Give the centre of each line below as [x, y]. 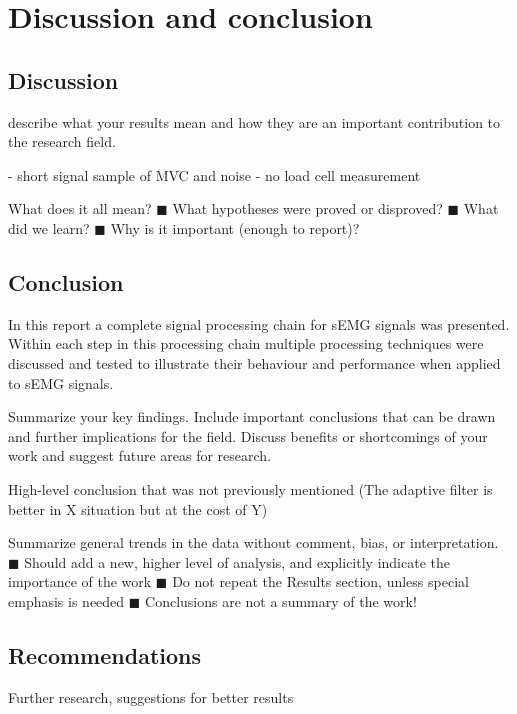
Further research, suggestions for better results [151, 696]
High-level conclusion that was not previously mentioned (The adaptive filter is [250, 488]
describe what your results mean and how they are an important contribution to [254, 121]
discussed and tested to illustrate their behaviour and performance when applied [254, 362]
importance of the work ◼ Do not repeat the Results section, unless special [238, 581]
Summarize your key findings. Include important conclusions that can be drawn [252, 416]
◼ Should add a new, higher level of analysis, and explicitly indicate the [229, 561]
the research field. [62, 141]
